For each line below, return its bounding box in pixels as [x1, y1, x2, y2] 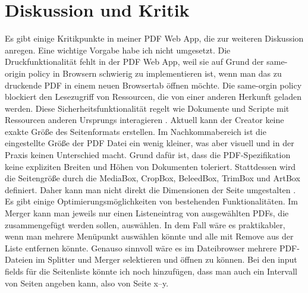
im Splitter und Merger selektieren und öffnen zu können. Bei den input [35, 253, 297, 266]
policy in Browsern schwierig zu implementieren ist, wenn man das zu [28, 67, 282, 79]
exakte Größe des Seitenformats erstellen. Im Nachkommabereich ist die [5, 125, 266, 137]
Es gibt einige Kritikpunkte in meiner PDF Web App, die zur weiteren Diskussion [5, 32, 304, 45]
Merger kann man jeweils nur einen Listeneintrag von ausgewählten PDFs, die [5, 207, 289, 219]
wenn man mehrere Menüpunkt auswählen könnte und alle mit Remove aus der [5, 230, 294, 242]
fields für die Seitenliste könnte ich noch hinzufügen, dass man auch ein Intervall [5, 265, 297, 277]
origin [5, 67, 26, 79]
